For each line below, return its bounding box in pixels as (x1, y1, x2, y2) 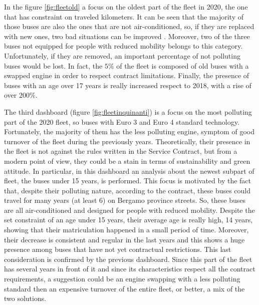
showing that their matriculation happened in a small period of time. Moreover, (4, 224, 249, 235)
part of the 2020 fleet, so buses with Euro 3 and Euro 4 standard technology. (4, 116, 239, 127)
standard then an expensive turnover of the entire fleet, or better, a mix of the (4, 283, 245, 293)
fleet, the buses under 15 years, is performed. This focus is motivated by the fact (4, 175, 251, 186)
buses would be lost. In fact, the (4, 60, 103, 71)
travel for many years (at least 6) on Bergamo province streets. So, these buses (4, 195, 245, 205)
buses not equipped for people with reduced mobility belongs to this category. (4, 41, 243, 51)
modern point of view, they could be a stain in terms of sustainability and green (4, 155, 250, 166)
